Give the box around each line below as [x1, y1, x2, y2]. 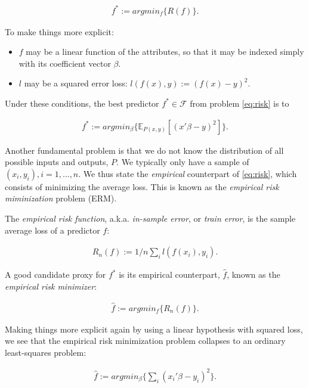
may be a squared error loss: [24, 77, 128, 89]
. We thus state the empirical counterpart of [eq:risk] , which [78, 167, 297, 179]
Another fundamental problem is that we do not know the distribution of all [5, 144, 284, 156]
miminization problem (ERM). [5, 192, 117, 204]
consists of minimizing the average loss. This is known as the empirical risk [5, 180, 279, 193]
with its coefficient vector [18, 57, 111, 69]
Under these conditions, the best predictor [5, 97, 159, 109]
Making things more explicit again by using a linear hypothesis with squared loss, [5, 322, 303, 335]
